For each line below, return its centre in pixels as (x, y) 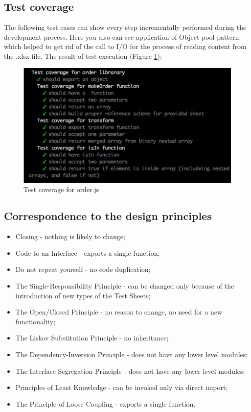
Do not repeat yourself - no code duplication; (83, 269)
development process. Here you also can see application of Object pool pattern (122, 36)
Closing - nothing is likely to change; (70, 236)
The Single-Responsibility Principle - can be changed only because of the (125, 286)
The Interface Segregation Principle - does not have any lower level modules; (130, 371)
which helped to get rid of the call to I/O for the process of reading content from (125, 46)
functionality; (35, 321)
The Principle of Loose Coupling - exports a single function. (105, 403)
